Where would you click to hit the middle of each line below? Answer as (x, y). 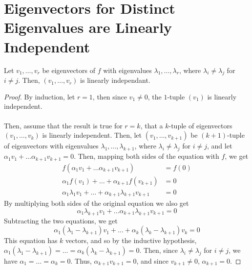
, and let (220, 146)
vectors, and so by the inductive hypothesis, (131, 240)
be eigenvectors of (69, 70)
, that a (152, 125)
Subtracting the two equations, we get (61, 220)
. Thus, (81, 260)
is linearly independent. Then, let (92, 135)
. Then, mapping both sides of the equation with (147, 156)
